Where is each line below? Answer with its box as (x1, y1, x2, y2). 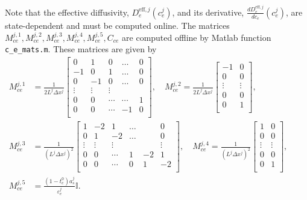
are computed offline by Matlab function (122, 31, 271, 43)
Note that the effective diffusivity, (5, 5, 129, 18)
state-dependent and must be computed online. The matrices (5, 19, 230, 32)
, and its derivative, (172, 5, 244, 18)
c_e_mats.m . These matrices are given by (5, 43, 157, 55)
